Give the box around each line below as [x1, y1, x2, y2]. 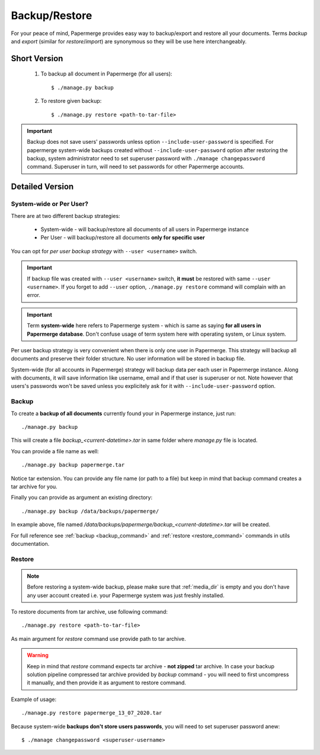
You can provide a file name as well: [11, 447, 99, 454]
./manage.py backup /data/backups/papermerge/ [21, 508, 159, 514]
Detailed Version [11, 182, 74, 192]
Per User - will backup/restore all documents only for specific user [40, 234, 205, 241]
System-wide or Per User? [11, 200, 89, 208]
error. [27, 292, 41, 299]
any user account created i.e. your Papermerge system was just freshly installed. [27, 592, 225, 599]
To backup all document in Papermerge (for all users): [40, 70, 172, 77]
